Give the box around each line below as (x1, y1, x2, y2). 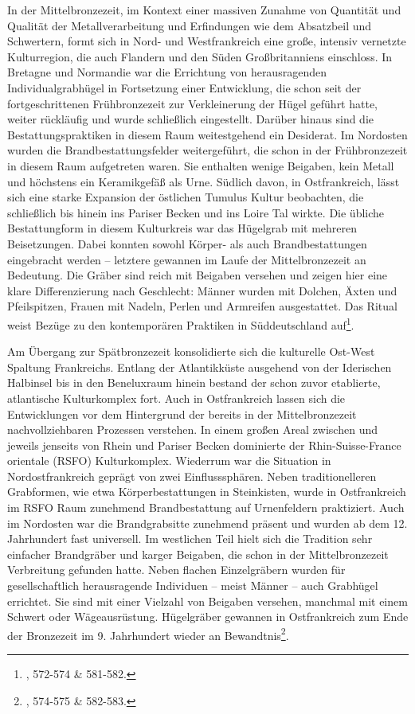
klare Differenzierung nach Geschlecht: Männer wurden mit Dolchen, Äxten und (7, 282, 397, 298)
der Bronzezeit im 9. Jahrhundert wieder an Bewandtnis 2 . (7, 624, 289, 643)
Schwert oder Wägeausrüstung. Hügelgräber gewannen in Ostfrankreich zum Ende (7, 608, 409, 625)
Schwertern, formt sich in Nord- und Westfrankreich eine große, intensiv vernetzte (7, 33, 406, 49)
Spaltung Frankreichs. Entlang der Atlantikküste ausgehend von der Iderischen (7, 358, 392, 375)
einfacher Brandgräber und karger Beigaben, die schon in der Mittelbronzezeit (7, 545, 389, 562)
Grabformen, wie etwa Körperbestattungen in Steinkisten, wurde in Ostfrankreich (7, 483, 406, 500)
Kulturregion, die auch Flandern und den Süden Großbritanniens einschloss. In (7, 48, 393, 64)
